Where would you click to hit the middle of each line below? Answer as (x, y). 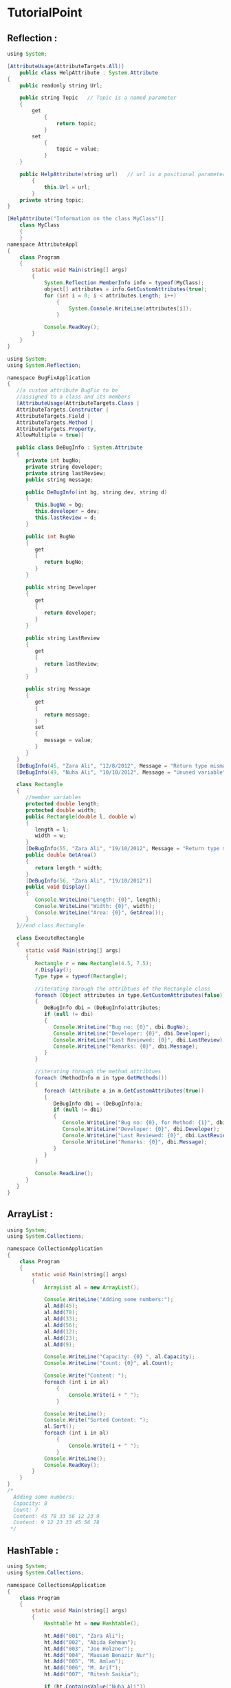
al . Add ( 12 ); (61, 1331)
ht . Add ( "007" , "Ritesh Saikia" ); (91, 1674)
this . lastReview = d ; (66, 518)
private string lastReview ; (66, 473)
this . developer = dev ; (67, 511)
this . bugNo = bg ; (59, 505)
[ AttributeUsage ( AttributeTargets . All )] (66, 66)
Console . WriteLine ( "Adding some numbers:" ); (109, 1300)
